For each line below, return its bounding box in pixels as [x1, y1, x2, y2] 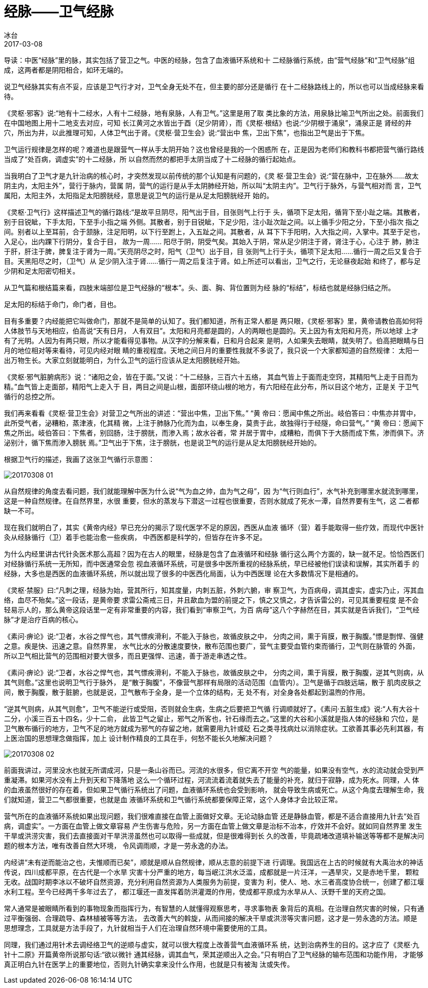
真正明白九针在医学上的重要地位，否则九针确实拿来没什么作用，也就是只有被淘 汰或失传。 [4, 960, 294, 968]
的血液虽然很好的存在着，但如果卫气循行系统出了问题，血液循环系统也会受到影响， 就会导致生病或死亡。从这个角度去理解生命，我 [4, 785, 424, 794]
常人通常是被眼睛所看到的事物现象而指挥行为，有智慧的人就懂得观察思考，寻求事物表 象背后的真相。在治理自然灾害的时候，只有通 [4, 904, 424, 912]
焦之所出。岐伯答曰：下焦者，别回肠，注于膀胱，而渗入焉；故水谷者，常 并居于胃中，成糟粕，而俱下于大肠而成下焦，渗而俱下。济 [4, 428, 424, 437]
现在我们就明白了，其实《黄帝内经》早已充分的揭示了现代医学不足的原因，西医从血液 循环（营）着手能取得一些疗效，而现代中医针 [4, 523, 424, 532]
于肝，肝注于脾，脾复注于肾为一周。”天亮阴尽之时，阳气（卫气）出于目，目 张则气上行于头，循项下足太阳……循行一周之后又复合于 [4, 247, 422, 255]
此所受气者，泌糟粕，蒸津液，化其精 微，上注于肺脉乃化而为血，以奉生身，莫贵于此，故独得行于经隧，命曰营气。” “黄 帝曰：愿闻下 [4, 418, 424, 427]
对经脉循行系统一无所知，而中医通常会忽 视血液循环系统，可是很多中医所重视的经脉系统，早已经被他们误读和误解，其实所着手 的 [4, 559, 419, 568]
